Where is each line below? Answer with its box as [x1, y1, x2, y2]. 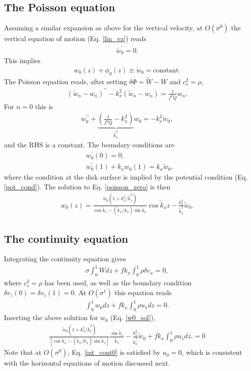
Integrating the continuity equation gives [4, 254, 126, 264]
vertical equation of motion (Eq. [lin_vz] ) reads [4, 33, 146, 44]
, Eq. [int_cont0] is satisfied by [68, 347, 160, 357]
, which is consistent [182, 347, 242, 357]
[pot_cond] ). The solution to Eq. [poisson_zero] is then [4, 181, 171, 191]
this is [35, 101, 53, 111]
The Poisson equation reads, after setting [4, 76, 127, 86]
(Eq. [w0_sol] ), [110, 312, 156, 323]
